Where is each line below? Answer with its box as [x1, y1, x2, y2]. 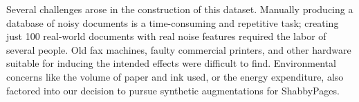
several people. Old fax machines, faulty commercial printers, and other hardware [6, 42, 351, 57]
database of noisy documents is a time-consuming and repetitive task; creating [6, 15, 339, 30]
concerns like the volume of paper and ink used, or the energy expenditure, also [6, 69, 344, 83]
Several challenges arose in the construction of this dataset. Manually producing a [6, 2, 353, 16]
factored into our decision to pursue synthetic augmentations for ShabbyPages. [6, 83, 340, 97]
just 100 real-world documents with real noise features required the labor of [6, 29, 326, 43]
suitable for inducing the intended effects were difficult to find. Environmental [6, 56, 336, 70]
